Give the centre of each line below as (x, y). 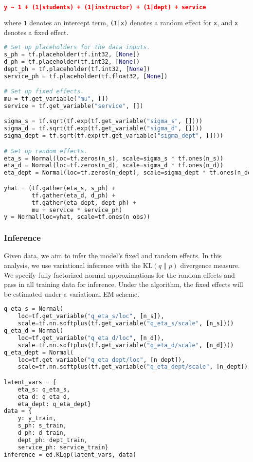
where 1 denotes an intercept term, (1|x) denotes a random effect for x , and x (121, 22)
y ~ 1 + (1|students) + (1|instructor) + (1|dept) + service (105, 7)
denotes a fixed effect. (36, 32)
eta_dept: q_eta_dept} (54, 404)
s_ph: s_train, (42, 426)
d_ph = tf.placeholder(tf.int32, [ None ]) (72, 62)
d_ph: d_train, (42, 433)
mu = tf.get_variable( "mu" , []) (56, 99)
